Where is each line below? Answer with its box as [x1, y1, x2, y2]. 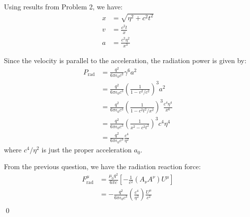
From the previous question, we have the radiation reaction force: [4, 161, 201, 171]
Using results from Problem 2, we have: [4, 1, 123, 11]
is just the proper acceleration [41, 145, 132, 155]
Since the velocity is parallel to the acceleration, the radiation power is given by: [4, 55, 247, 66]
